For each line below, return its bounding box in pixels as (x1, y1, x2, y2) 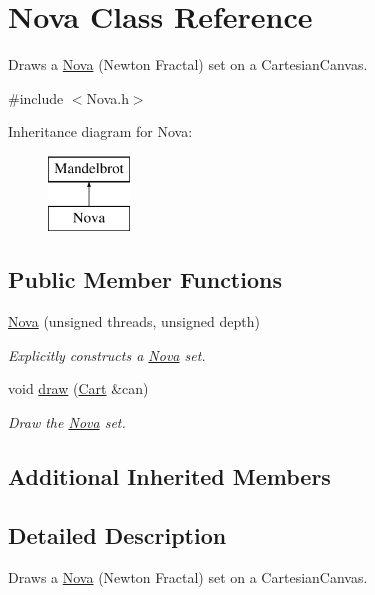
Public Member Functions (8, 264, 282, 295)
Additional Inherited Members (8, 461, 331, 492)
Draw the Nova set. (8, 412, 126, 433)
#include (8, 87, 64, 108)
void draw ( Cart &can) (8, 378, 149, 399)
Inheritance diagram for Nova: (8, 121, 193, 142)
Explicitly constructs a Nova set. (8, 344, 206, 365)
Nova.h (86, 87, 129, 108)
